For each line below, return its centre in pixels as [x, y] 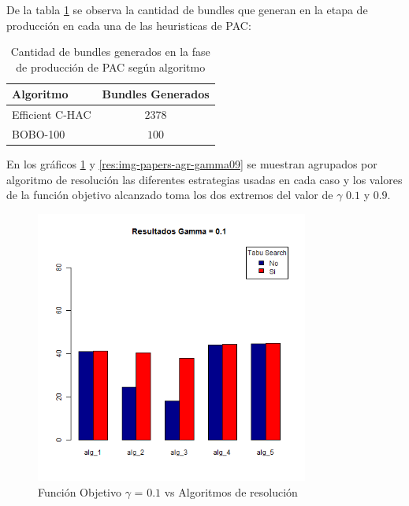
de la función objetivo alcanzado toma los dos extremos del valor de [170, 195]
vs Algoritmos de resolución [231, 491]
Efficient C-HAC [52, 114]
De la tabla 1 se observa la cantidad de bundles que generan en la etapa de [187, 9]
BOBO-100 [39, 134]
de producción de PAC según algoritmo [111, 66]
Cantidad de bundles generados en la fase [110, 52]
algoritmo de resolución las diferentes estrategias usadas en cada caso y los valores [204, 179]
